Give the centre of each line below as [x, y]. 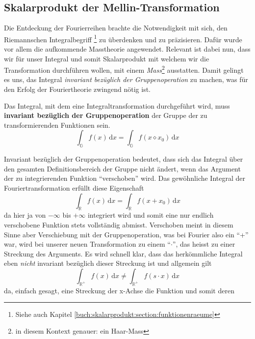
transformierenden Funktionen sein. [57, 125]
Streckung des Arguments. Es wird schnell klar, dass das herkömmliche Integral [123, 253]
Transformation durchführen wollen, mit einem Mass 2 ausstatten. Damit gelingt [124, 69]
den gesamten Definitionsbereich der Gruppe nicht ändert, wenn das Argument [122, 168]
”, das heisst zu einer [204, 244]
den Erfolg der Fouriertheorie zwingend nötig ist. [77, 89]
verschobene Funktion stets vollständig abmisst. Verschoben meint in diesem [119, 225]
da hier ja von [25, 215]
